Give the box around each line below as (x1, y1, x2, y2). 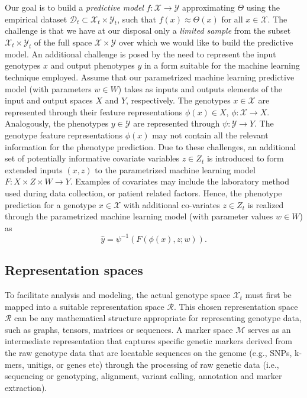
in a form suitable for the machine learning (144, 59, 300, 72)
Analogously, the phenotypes (5, 117, 109, 130)
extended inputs (5, 163, 63, 176)
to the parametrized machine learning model (95, 163, 256, 176)
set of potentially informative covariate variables (5, 152, 180, 164)
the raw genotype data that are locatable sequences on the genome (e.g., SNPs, (5, 346, 292, 358)
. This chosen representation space (173, 300, 298, 312)
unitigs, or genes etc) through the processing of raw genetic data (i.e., (27, 358, 279, 370)
